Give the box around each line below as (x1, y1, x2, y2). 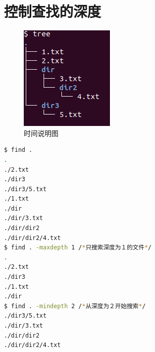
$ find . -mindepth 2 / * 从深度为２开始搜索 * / (4, 302, 146, 310)
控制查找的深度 (4, 1, 102, 21)
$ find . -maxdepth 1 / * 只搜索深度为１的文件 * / (4, 244, 152, 251)
